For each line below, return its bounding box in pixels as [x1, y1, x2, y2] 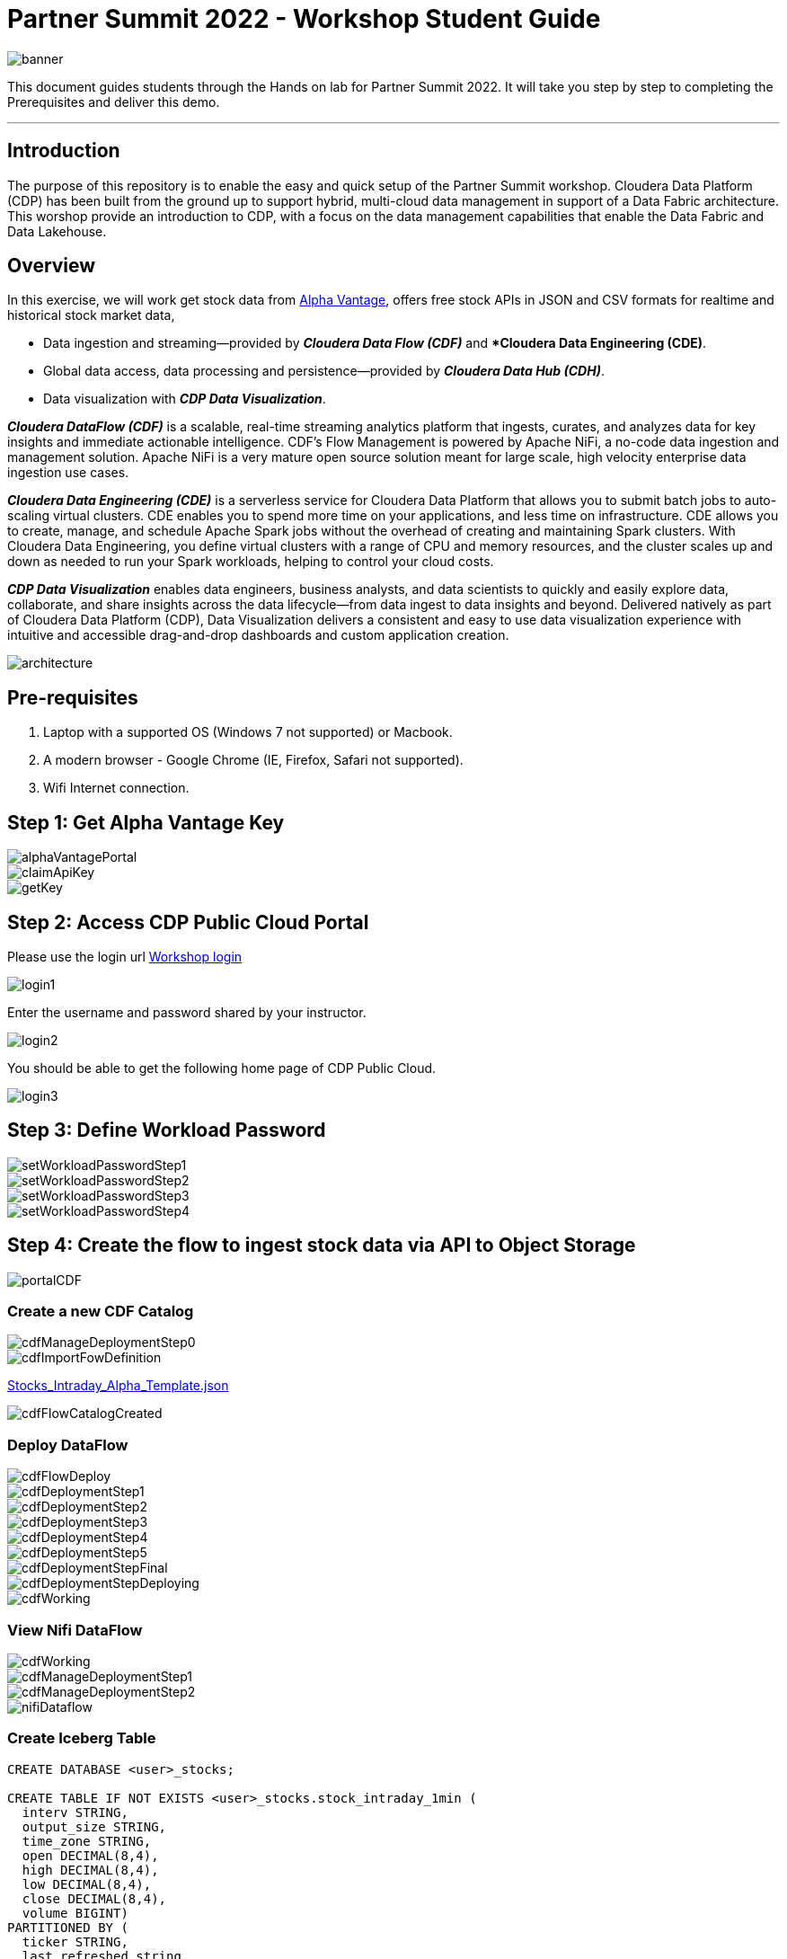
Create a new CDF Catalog [7, 1302, 194, 1321]
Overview [7, 254, 96, 278]
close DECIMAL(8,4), [22, 1891, 167, 1906]
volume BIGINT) [22, 1905, 128, 1920]
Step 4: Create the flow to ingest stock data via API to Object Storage [7, 1234, 636, 1257]
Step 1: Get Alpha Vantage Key [7, 811, 285, 834]
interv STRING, [22, 1804, 128, 1820]
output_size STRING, [22, 1819, 167, 1834]
